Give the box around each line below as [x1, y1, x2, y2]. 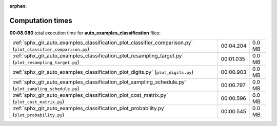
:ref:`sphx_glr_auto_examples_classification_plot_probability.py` [12, 105, 166, 112]
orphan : [9, 3, 27, 9]
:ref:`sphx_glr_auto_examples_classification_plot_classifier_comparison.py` [12, 39, 193, 46]
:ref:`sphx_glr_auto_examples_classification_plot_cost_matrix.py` [12, 92, 168, 99]
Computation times [9, 16, 72, 25]
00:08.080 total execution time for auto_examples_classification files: [9, 30, 161, 36]
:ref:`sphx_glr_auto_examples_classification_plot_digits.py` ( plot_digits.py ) [12, 69, 194, 76]
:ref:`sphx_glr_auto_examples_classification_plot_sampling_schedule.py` [12, 78, 187, 86]
